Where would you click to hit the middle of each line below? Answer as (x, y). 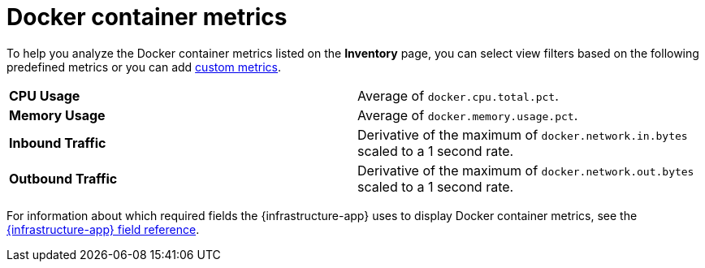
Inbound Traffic (58, 143)
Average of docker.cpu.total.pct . (458, 95)
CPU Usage (45, 95)
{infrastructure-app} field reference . (103, 229)
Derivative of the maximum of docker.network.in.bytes (523, 134)
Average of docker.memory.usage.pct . (468, 115)
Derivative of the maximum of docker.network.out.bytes (526, 170)
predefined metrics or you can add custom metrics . (144, 67)
